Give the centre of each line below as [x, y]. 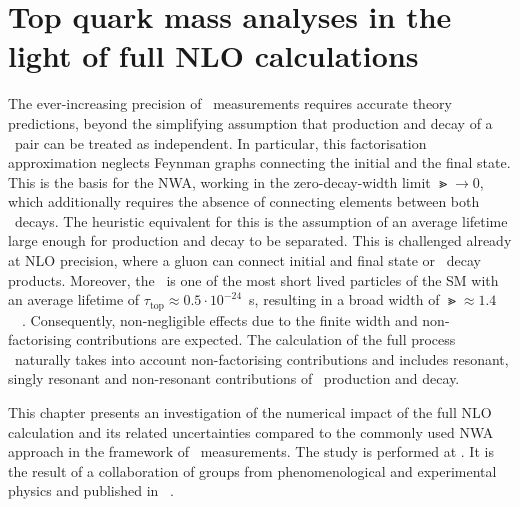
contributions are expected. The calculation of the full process [266, 339]
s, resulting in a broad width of [344, 299]
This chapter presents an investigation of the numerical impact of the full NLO [250, 412]
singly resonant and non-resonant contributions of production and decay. [234, 378]
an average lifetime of [74, 299]
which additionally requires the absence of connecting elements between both [244, 201]
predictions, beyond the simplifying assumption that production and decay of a [250, 122]
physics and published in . [91, 490]
